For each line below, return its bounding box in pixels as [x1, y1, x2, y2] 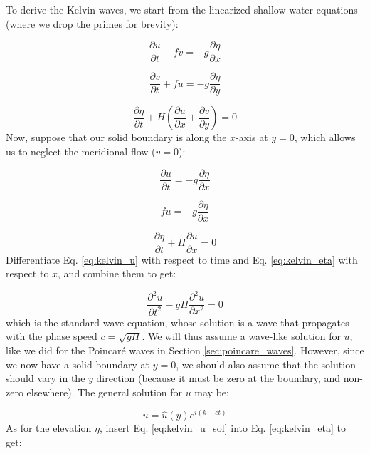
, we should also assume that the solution [176, 356, 356, 371]
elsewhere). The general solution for [26, 384, 183, 399]
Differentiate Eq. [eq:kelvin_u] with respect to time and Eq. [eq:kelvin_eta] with [6, 252, 358, 267]
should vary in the [6, 371, 85, 386]
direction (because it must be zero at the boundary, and [96, 371, 341, 386]
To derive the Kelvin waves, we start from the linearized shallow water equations [6, 2, 358, 16]
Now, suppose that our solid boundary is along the [6, 130, 227, 145]
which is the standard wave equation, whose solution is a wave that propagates [6, 314, 349, 329]
